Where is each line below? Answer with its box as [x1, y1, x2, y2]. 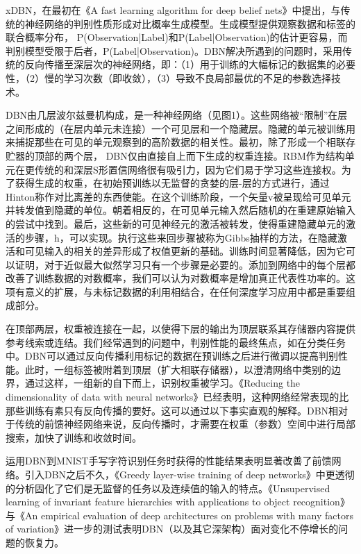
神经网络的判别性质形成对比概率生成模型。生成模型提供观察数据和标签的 [24, 16, 355, 31]
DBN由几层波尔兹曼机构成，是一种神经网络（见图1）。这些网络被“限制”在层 [6, 108, 348, 122]
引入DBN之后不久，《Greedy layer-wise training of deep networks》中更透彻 [24, 467, 355, 481]
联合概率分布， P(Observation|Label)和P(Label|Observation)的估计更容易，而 [6, 30, 348, 44]
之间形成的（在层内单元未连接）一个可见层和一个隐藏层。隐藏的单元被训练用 [6, 121, 355, 135]
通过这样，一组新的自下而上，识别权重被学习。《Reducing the [24, 376, 301, 390]
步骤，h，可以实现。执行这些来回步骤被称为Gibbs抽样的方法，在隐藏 [24, 230, 337, 244]
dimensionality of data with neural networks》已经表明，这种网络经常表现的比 [6, 389, 349, 404]
